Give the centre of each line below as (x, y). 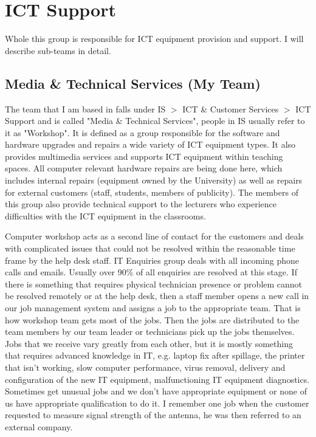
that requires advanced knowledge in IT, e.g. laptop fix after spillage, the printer (155, 355)
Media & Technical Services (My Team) (133, 83)
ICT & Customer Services (231, 108)
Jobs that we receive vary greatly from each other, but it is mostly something (149, 343)
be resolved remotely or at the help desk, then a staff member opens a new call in (157, 296)
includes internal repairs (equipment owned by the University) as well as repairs (154, 180)
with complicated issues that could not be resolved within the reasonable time (150, 248)
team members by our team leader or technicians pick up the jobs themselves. (150, 332)
